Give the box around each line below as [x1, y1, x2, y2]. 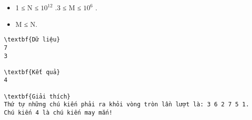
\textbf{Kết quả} [4, 68, 60, 76]
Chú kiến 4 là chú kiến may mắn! [4, 109, 113, 117]
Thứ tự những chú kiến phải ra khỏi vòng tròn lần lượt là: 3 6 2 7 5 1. [4, 101, 250, 108]
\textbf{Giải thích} [4, 93, 71, 100]
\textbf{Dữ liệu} [4, 36, 60, 43]
